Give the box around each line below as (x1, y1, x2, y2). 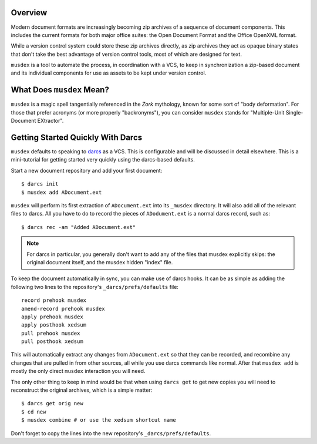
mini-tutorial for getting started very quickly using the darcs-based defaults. (11, 156, 195, 163)
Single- (285, 109, 303, 116)
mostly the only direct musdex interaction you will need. (11, 368, 146, 375)
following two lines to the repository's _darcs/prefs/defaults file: (11, 283, 179, 290)
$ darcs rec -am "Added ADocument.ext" (21, 224, 136, 230)
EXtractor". (37, 117, 64, 125)
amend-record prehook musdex (21, 305, 105, 312)
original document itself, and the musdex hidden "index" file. (26, 258, 173, 265)
